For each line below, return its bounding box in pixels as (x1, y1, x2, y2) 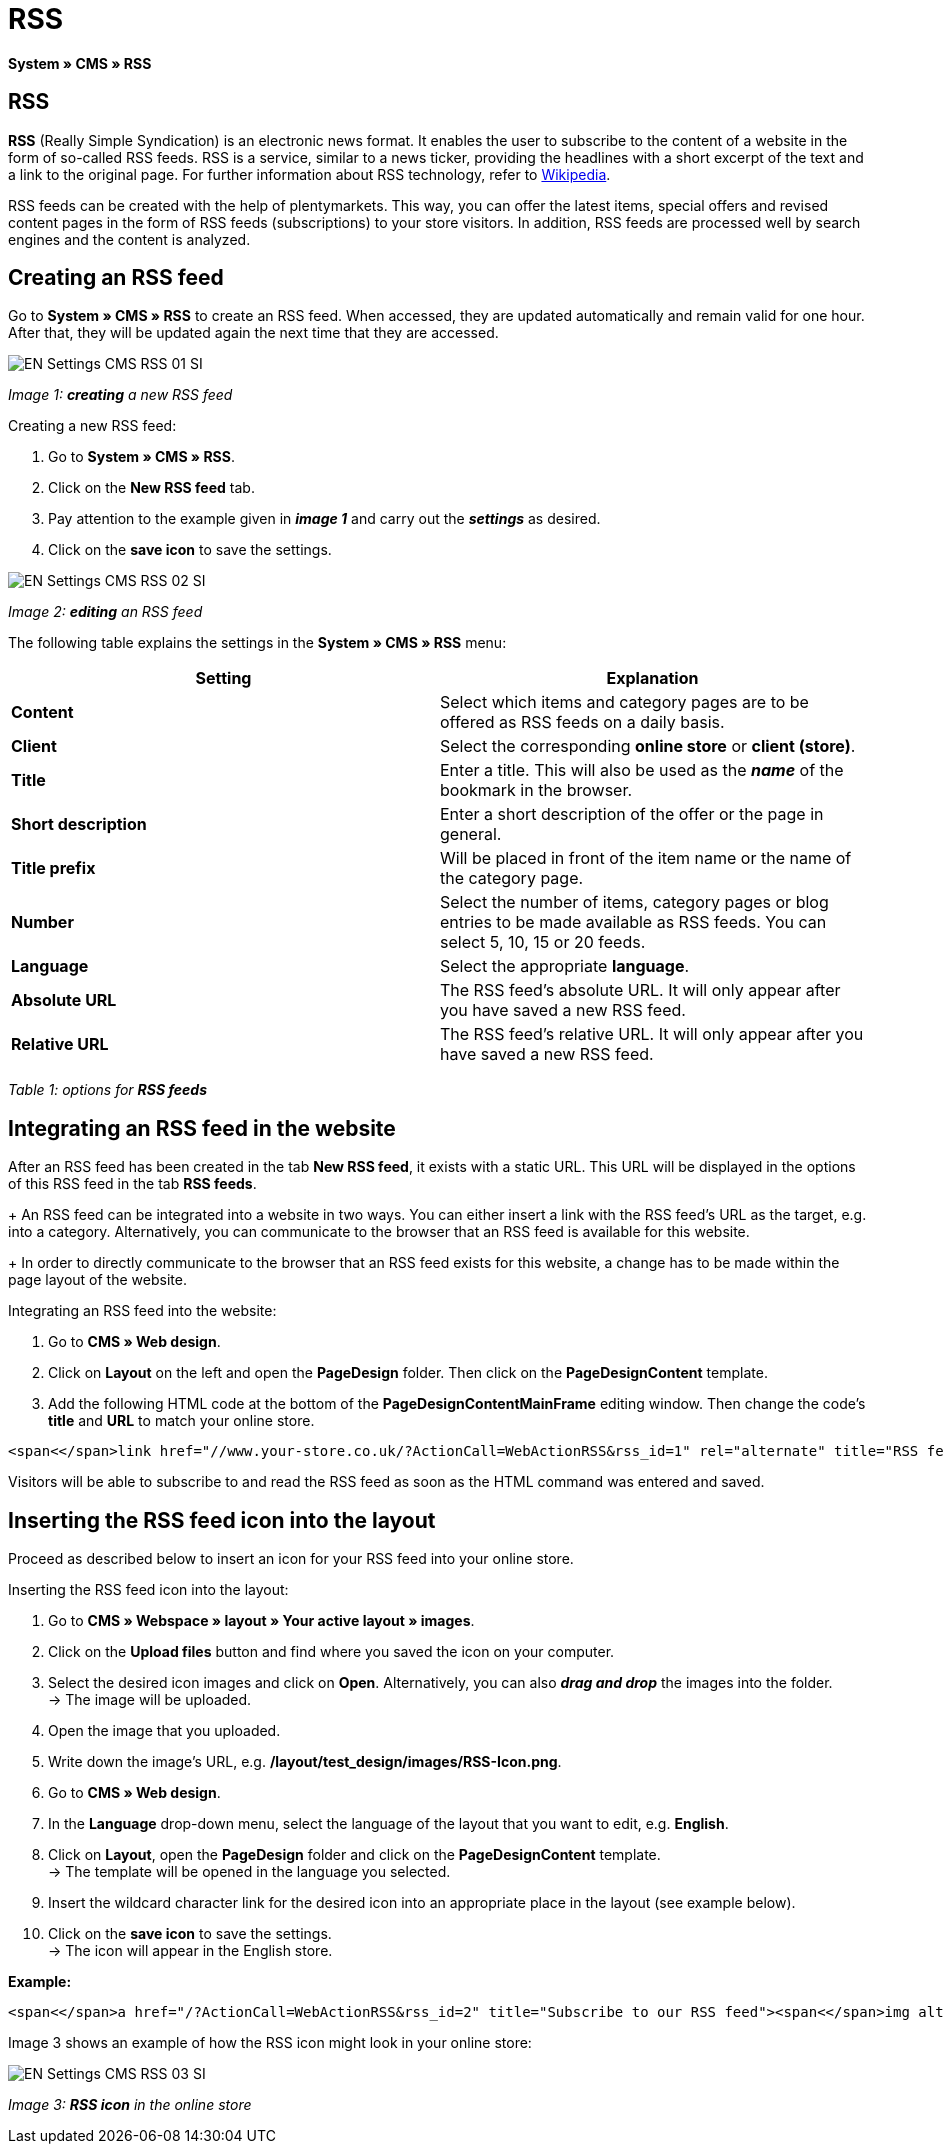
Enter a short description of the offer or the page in (440, 804, 824, 825)
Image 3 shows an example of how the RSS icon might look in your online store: (8, 2034, 532, 2052)
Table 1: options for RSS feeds (8, 1081, 208, 1099)
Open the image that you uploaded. (48, 1722, 281, 1740)
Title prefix (11, 858, 96, 879)
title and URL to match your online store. (48, 1412, 315, 1430)
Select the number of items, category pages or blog (440, 892, 829, 913)
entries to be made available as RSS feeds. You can (440, 912, 827, 933)
